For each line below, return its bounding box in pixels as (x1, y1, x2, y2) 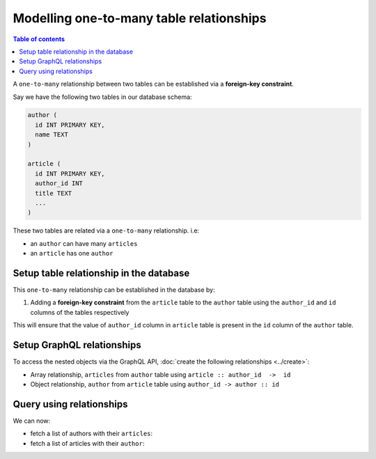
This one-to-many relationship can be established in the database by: (13, 286, 215, 294)
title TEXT (35, 189, 72, 197)
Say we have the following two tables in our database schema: (13, 93, 192, 101)
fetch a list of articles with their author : (30, 439, 145, 447)
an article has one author (30, 249, 113, 258)
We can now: (13, 417, 51, 425)
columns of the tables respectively (30, 308, 130, 316)
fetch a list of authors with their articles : (30, 429, 153, 438)
